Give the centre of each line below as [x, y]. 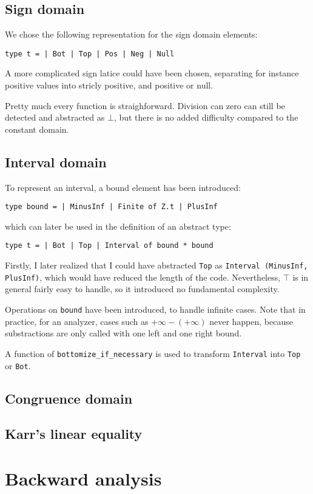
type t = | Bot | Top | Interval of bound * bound [109, 246]
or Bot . [18, 365]
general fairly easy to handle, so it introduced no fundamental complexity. [142, 289]
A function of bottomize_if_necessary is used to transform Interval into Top [153, 353]
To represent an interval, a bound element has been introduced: [123, 187]
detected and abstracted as [55, 117]
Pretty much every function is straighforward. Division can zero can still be [145, 105]
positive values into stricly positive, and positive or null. [109, 85]
